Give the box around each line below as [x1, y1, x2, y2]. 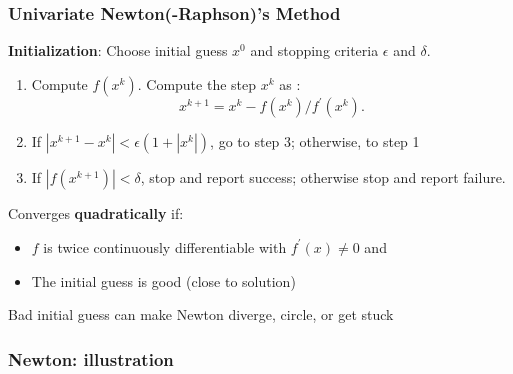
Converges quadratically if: [8, 203, 184, 224]
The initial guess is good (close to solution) [31, 270, 296, 291]
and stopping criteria [250, 40, 379, 61]
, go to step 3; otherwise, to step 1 [210, 131, 420, 152]
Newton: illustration [8, 346, 174, 371]
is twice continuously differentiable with [43, 236, 287, 257]
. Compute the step [137, 73, 257, 94]
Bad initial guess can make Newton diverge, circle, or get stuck [8, 304, 394, 325]
